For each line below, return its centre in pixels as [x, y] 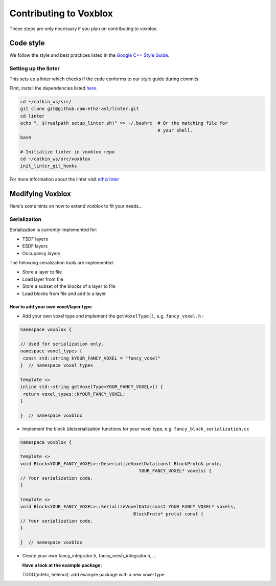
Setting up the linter [34, 69]
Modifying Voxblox [40, 194]
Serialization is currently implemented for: [53, 230]
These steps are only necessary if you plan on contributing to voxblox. [84, 29]
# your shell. [175, 130]
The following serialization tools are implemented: [62, 263]
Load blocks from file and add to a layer [64, 294]
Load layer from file [43, 279]
